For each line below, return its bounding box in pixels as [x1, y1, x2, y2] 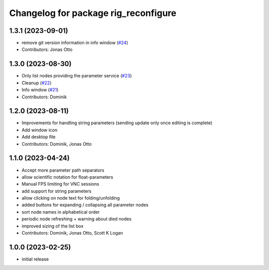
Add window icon [21, 127, 58, 133]
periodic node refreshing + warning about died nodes [21, 216, 132, 222]
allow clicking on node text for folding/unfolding [21, 195, 120, 201]
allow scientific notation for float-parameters [21, 174, 114, 180]
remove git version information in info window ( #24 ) [21, 40, 129, 46]
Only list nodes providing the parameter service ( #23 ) [21, 73, 132, 79]
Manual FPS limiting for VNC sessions [21, 181, 100, 187]
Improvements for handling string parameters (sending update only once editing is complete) [21, 120, 213, 126]
